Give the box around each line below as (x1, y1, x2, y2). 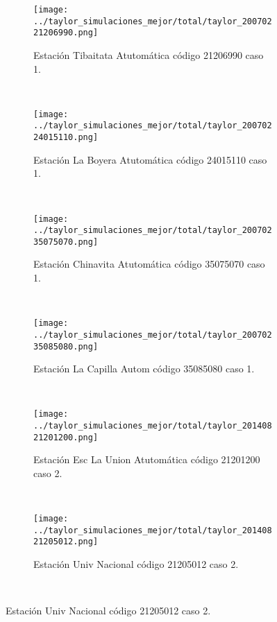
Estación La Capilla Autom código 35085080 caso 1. (33, 361, 255, 376)
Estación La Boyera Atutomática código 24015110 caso (33, 152, 267, 166)
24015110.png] (33, 132, 99, 143)
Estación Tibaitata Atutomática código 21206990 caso (33, 47, 264, 62)
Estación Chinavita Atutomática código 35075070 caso (33, 257, 265, 271)
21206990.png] (33, 28, 99, 38)
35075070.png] (33, 236, 99, 247)
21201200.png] (33, 432, 99, 442)
